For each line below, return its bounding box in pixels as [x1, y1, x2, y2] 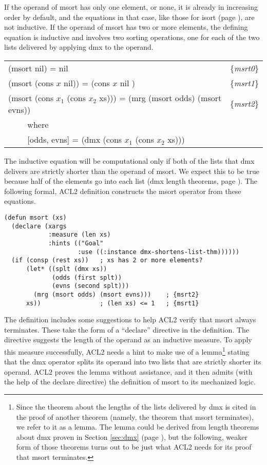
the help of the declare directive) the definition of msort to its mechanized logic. [4, 376, 256, 387]
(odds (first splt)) [52, 274, 122, 281]
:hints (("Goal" [48, 239, 104, 247]
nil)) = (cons [64, 76, 110, 89]
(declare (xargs [11, 222, 67, 230]
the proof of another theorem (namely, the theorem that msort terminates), [16, 411, 254, 422]
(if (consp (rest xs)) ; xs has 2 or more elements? [11, 257, 203, 264]
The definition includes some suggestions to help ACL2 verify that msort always [4, 314, 256, 325]
